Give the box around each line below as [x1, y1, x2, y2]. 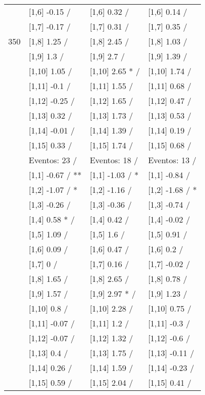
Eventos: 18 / [90, 154, 138, 166]
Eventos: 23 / [29, 154, 77, 166]
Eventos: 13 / [148, 154, 196, 166]
